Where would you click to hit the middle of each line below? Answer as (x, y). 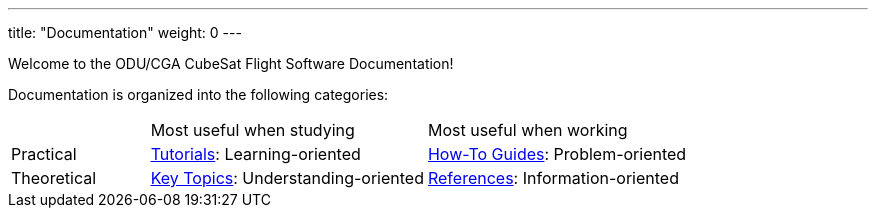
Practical (44, 154)
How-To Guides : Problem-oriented (557, 154)
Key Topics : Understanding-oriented (287, 178)
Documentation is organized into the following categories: (198, 94)
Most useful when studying (252, 130)
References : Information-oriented (553, 178)
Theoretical (54, 178)
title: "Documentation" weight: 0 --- (125, 32)
